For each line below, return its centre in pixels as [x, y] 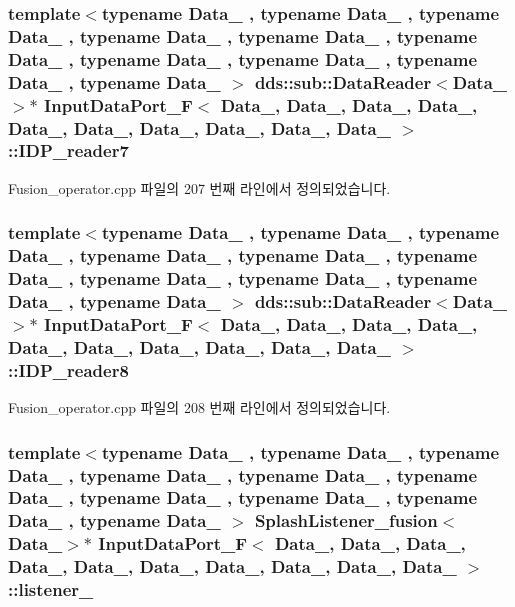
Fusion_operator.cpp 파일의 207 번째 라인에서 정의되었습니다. [199, 187]
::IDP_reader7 [68, 150]
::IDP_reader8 [68, 369]
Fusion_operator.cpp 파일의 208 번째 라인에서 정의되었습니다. [199, 407]
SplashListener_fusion [346, 520]
